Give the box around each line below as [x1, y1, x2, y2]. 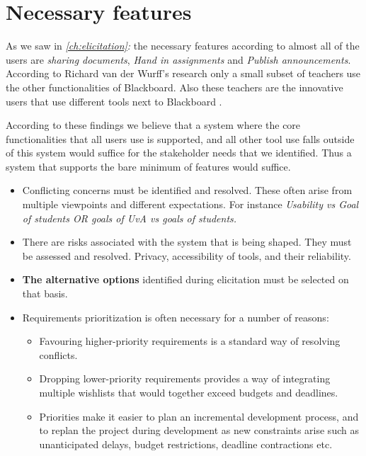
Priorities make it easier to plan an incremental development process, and [39, 409, 359, 423]
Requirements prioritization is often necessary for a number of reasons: [22, 309, 329, 324]
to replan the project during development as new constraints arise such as [39, 423, 359, 438]
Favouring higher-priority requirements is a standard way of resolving [39, 334, 341, 348]
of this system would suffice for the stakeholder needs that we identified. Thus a [6, 145, 352, 160]
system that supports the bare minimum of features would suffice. [6, 159, 291, 173]
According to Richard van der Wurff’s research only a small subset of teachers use [6, 66, 361, 81]
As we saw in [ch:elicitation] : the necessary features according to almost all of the [6, 38, 360, 53]
